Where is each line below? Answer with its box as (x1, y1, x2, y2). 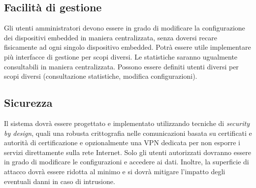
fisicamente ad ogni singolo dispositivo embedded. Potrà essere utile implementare (4, 42, 251, 52)
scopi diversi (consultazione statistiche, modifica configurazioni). (4, 71, 197, 81)
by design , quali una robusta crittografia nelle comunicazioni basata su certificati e (4, 127, 252, 138)
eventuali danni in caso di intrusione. (4, 176, 115, 186)
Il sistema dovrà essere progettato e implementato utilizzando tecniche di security (4, 118, 250, 128)
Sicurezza (4, 95, 53, 110)
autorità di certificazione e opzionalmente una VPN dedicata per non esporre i (4, 137, 240, 148)
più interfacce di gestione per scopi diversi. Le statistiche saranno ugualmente (4, 51, 238, 62)
